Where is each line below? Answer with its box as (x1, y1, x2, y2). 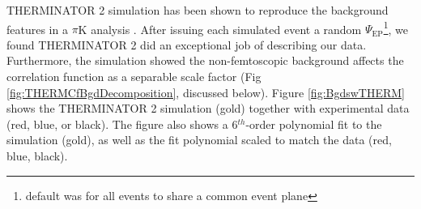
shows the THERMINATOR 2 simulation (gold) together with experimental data (6, 100, 410, 117)
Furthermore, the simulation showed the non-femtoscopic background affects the (6, 52, 404, 69)
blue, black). (6, 147, 68, 164)
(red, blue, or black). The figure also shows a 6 (6, 115, 238, 132)
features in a (6, 20, 68, 37)
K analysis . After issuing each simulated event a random (78, 20, 362, 37)
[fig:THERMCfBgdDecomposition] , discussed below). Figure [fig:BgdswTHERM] (6, 83, 406, 100)
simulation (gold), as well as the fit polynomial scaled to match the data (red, (6, 131, 392, 148)
